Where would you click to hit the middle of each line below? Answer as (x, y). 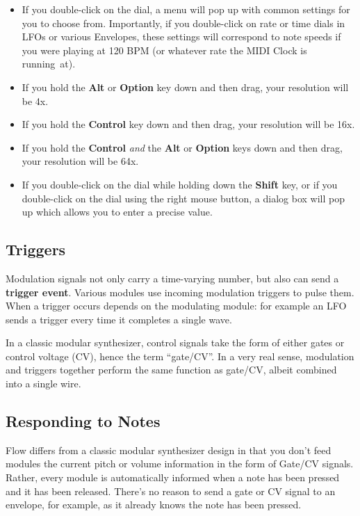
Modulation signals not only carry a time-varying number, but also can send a (172, 278)
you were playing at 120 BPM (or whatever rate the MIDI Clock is (164, 50)
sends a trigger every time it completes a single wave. (119, 319)
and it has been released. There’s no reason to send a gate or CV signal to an (171, 491)
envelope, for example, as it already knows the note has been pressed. (154, 505)
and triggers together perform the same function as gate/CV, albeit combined (171, 370)
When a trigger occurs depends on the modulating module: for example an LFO (176, 306)
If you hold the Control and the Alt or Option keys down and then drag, (182, 147)
